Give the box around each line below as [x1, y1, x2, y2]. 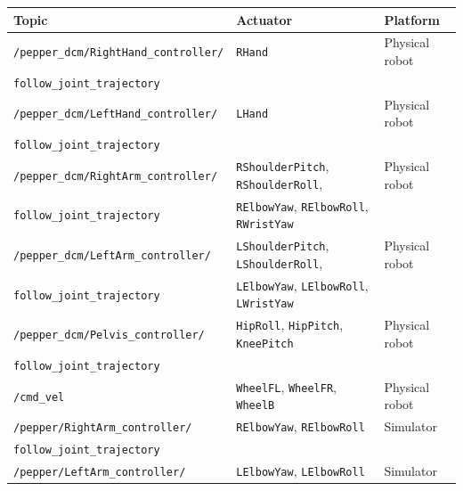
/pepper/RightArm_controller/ [13, 421, 192, 435]
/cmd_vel [13, 390, 65, 404]
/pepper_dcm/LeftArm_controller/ [13, 249, 211, 262]
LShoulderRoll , [236, 253, 323, 272]
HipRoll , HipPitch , [236, 315, 344, 334]
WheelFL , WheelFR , [236, 377, 337, 396]
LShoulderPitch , [236, 236, 329, 255]
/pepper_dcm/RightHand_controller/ [13, 46, 224, 60]
